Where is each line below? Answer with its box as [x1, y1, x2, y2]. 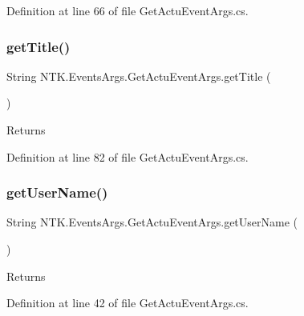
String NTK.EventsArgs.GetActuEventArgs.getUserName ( [6, 214, 298, 230]
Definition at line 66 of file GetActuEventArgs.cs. [6, 2, 249, 18]
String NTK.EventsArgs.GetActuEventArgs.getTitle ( [6, 67, 271, 84]
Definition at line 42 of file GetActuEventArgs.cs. [6, 294, 249, 311]
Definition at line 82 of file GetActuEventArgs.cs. [6, 148, 249, 165]
